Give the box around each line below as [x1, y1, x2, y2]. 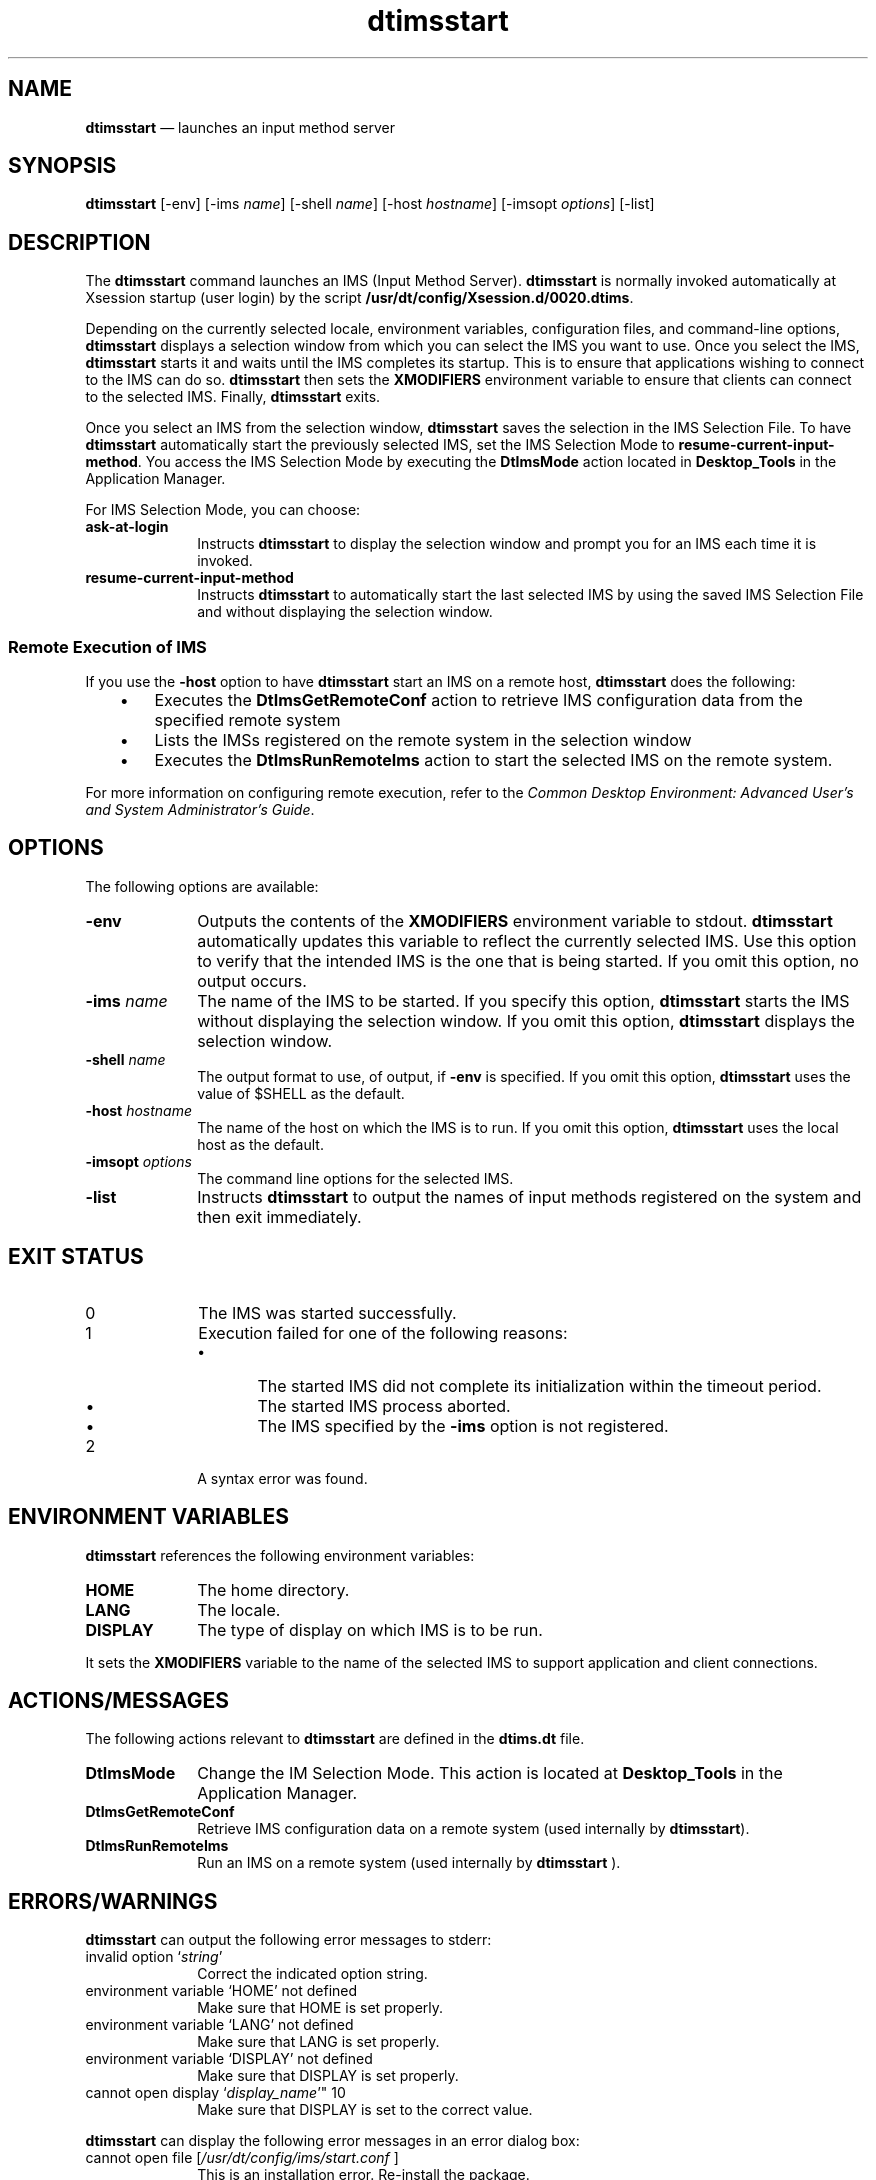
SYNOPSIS [8, 153, 117, 179]
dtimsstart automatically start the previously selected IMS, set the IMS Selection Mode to [85, 436, 675, 454]
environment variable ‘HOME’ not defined [85, 1982, 358, 2000]
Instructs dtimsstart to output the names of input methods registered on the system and [197, 1186, 862, 1207]
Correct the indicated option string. [197, 1965, 428, 1983]
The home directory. [197, 1579, 350, 1600]
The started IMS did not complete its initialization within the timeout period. [257, 1375, 822, 1396]
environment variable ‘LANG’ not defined [85, 2016, 354, 2034]
